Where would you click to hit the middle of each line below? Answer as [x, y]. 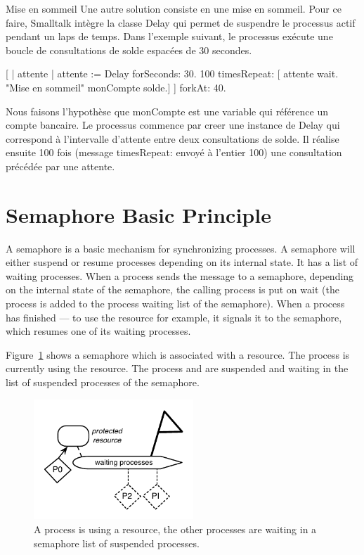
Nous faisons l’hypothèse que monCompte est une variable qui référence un [167, 111]
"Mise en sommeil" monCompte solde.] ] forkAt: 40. [116, 87]
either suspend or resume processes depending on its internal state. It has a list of [182, 262]
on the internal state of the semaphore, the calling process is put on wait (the [173, 289]
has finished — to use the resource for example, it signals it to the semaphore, [174, 317]
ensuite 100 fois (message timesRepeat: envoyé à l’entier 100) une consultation [174, 152]
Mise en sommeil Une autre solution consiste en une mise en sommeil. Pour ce [174, 8]
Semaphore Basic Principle [138, 214]
